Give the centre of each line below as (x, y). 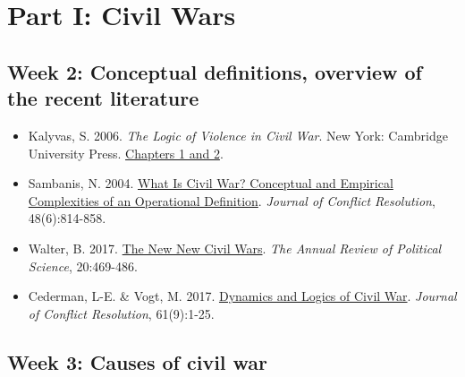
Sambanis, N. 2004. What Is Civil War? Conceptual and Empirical (211, 183)
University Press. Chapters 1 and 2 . (126, 153)
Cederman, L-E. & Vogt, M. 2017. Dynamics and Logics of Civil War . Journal (242, 296)
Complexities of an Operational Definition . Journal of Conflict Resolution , (232, 200)
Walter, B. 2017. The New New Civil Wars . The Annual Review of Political (235, 248)
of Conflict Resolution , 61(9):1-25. (121, 313)
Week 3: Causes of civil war (138, 361)
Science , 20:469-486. (83, 266)
